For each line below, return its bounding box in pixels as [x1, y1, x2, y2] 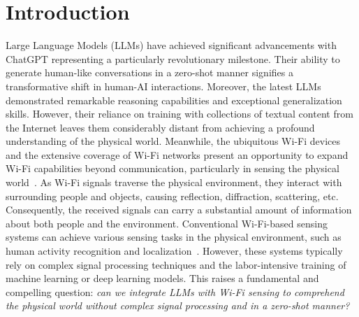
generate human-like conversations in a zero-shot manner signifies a [6, 65, 293, 80]
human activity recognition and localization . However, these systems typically [6, 244, 343, 258]
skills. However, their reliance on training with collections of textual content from [6, 106, 353, 121]
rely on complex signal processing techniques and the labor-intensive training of [6, 257, 346, 272]
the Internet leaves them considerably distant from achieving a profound [6, 120, 315, 134]
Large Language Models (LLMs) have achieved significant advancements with [6, 38, 337, 52]
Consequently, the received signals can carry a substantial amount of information [6, 202, 352, 217]
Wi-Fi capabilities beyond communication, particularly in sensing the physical [6, 161, 339, 176]
